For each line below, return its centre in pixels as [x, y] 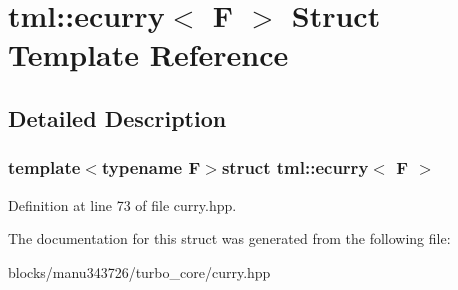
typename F [151, 167]
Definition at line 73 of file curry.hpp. [122, 204]
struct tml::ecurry [295, 167]
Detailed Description [117, 117]
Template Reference [148, 54]
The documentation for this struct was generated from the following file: [229, 238]
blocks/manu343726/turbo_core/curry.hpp [139, 271]
